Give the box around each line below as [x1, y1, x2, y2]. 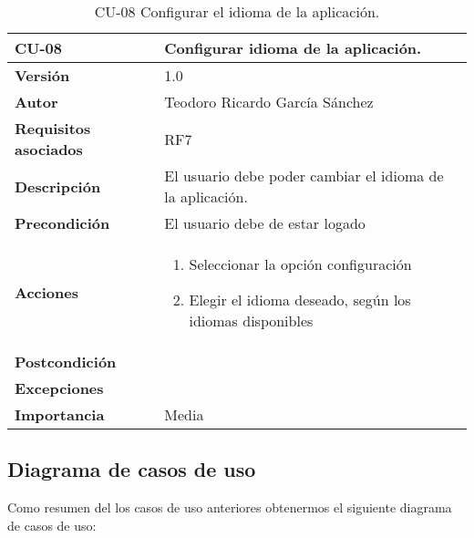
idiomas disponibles [189, 310, 314, 331]
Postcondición [15, 351, 117, 372]
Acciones [15, 282, 78, 303]
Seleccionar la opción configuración [189, 253, 412, 274]
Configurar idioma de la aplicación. [164, 37, 422, 58]
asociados [15, 139, 83, 160]
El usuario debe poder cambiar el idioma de [164, 165, 444, 186]
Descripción [15, 175, 101, 197]
